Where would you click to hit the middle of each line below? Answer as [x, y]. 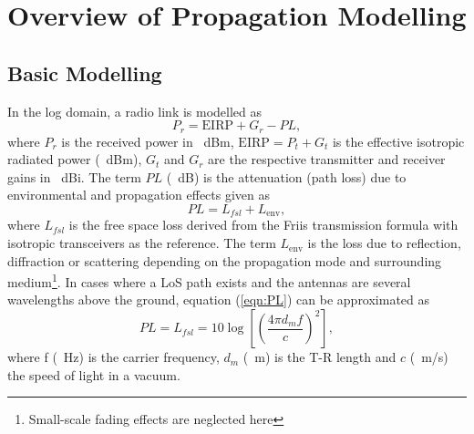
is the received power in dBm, [148, 141]
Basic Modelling [85, 72]
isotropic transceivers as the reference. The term [142, 243]
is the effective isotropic [398, 141]
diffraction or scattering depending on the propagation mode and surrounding [225, 260]
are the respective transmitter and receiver [327, 159]
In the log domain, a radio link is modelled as [135, 111]
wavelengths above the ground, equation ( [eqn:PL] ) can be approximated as [219, 300]
